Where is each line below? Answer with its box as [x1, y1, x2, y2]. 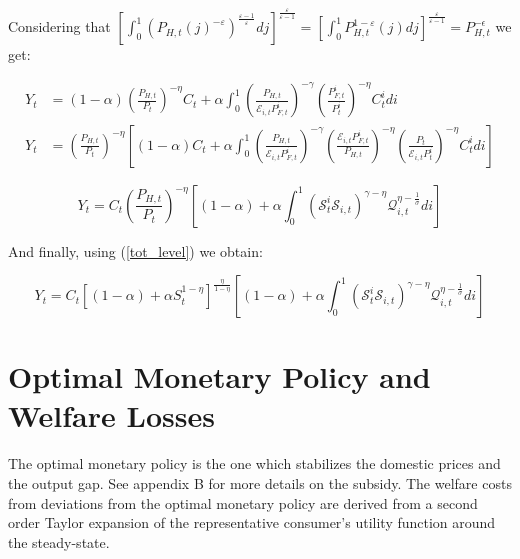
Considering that [8, 16, 111, 37]
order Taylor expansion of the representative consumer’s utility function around [8, 512, 496, 533]
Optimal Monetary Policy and [8, 356, 431, 397]
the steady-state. [8, 531, 110, 552]
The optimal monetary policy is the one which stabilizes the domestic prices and [8, 453, 501, 474]
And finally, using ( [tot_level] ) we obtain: [8, 240, 263, 261]
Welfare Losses [8, 395, 215, 436]
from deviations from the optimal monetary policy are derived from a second [8, 492, 478, 513]
